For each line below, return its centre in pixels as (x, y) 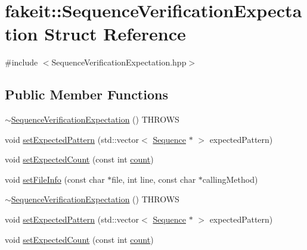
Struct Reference (115, 34)
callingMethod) (230, 179)
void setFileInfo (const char (55, 179)
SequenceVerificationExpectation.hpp (119, 62)
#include (21, 62)
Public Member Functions (86, 94)
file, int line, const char (154, 179)
